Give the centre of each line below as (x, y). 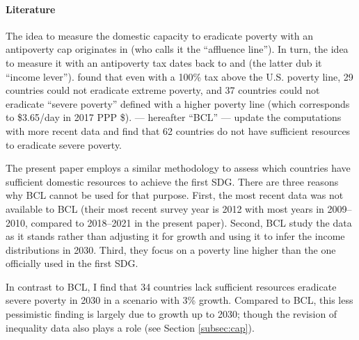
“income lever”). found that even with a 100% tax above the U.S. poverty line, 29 (179, 76)
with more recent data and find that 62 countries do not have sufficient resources (178, 130)
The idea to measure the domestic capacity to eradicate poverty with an (159, 35)
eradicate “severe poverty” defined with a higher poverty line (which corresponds (178, 103)
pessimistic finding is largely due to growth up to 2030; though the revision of (171, 314)
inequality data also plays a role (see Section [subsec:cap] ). (130, 327)
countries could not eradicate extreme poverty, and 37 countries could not (163, 90)
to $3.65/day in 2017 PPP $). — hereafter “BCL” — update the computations (174, 117)
